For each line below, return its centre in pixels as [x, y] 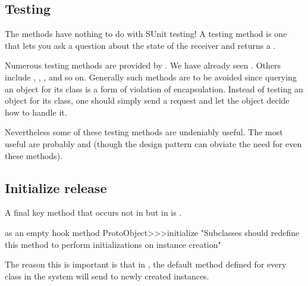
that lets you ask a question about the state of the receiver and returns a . [140, 45]
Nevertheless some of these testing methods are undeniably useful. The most [144, 132]
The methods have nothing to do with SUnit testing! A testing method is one [146, 34]
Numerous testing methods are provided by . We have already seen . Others [143, 65]
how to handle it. [36, 112]
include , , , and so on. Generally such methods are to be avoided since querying [151, 77]
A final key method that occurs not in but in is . [93, 212]
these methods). [34, 155]
